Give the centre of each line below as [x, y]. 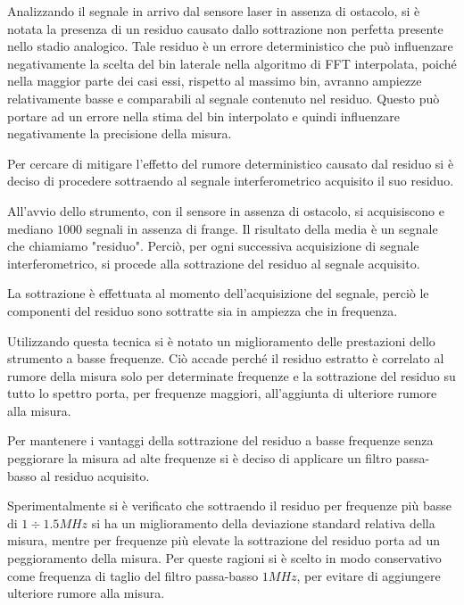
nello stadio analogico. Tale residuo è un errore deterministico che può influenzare [230, 46]
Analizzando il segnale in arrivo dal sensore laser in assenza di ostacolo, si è [214, 11]
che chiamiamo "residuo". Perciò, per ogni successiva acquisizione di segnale [213, 246]
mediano [30, 228]
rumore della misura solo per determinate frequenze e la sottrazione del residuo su [232, 375]
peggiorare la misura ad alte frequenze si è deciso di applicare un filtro [199, 458]
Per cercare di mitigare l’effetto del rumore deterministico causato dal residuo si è [231, 163]
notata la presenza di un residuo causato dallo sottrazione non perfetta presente [225, 28]
